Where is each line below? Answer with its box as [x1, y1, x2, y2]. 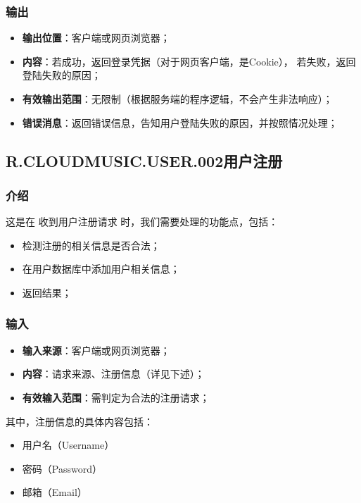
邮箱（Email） [22, 485, 87, 499]
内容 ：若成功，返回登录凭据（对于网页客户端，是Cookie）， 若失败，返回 [22, 54, 356, 68]
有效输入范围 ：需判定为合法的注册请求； [22, 390, 210, 404]
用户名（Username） [22, 437, 115, 452]
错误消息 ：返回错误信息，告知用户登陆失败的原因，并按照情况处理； [22, 115, 338, 130]
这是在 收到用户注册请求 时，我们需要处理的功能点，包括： [6, 214, 279, 229]
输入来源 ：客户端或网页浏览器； [22, 342, 170, 357]
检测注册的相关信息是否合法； [22, 237, 160, 252]
